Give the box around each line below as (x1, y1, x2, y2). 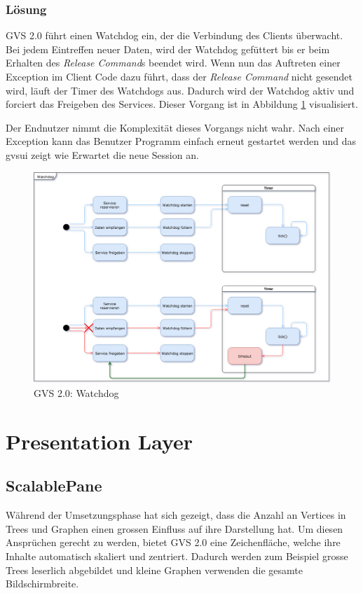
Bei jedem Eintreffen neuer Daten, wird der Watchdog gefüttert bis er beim (6, 41, 330, 56)
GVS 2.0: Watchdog (34, 386, 119, 400)
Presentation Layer (6, 426, 193, 455)
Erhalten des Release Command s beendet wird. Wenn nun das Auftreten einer (6, 55, 341, 70)
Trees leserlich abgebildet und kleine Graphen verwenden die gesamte (6, 562, 303, 577)
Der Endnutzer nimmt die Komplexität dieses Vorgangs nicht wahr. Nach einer (6, 120, 345, 134)
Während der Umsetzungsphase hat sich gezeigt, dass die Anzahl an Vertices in (6, 508, 346, 522)
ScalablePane (6, 475, 102, 496)
